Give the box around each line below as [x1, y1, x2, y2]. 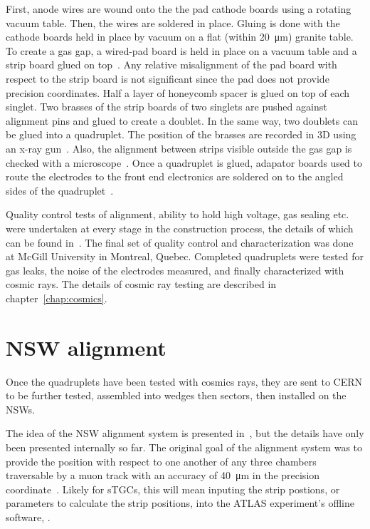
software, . [6, 509, 51, 524]
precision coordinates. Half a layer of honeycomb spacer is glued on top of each [6, 85, 350, 100]
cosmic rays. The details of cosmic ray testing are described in [6, 277, 277, 292]
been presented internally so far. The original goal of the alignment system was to [6, 439, 363, 454]
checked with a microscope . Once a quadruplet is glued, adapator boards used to [6, 155, 362, 170]
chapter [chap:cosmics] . [6, 290, 107, 305]
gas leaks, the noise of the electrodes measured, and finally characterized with [6, 262, 344, 277]
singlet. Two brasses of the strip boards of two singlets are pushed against [6, 99, 327, 114]
